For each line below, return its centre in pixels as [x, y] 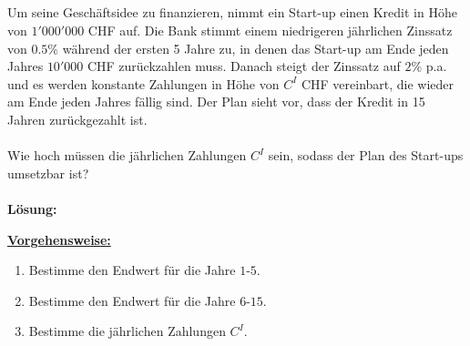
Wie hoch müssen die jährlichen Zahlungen [127, 155]
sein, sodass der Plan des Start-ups [366, 155]
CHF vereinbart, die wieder [378, 83]
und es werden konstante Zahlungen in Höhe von [143, 83]
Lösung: [32, 208]
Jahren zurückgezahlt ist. [77, 119]
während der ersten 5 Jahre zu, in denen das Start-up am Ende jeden [255, 48]
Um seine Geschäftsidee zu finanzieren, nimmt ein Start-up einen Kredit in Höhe [232, 12]
